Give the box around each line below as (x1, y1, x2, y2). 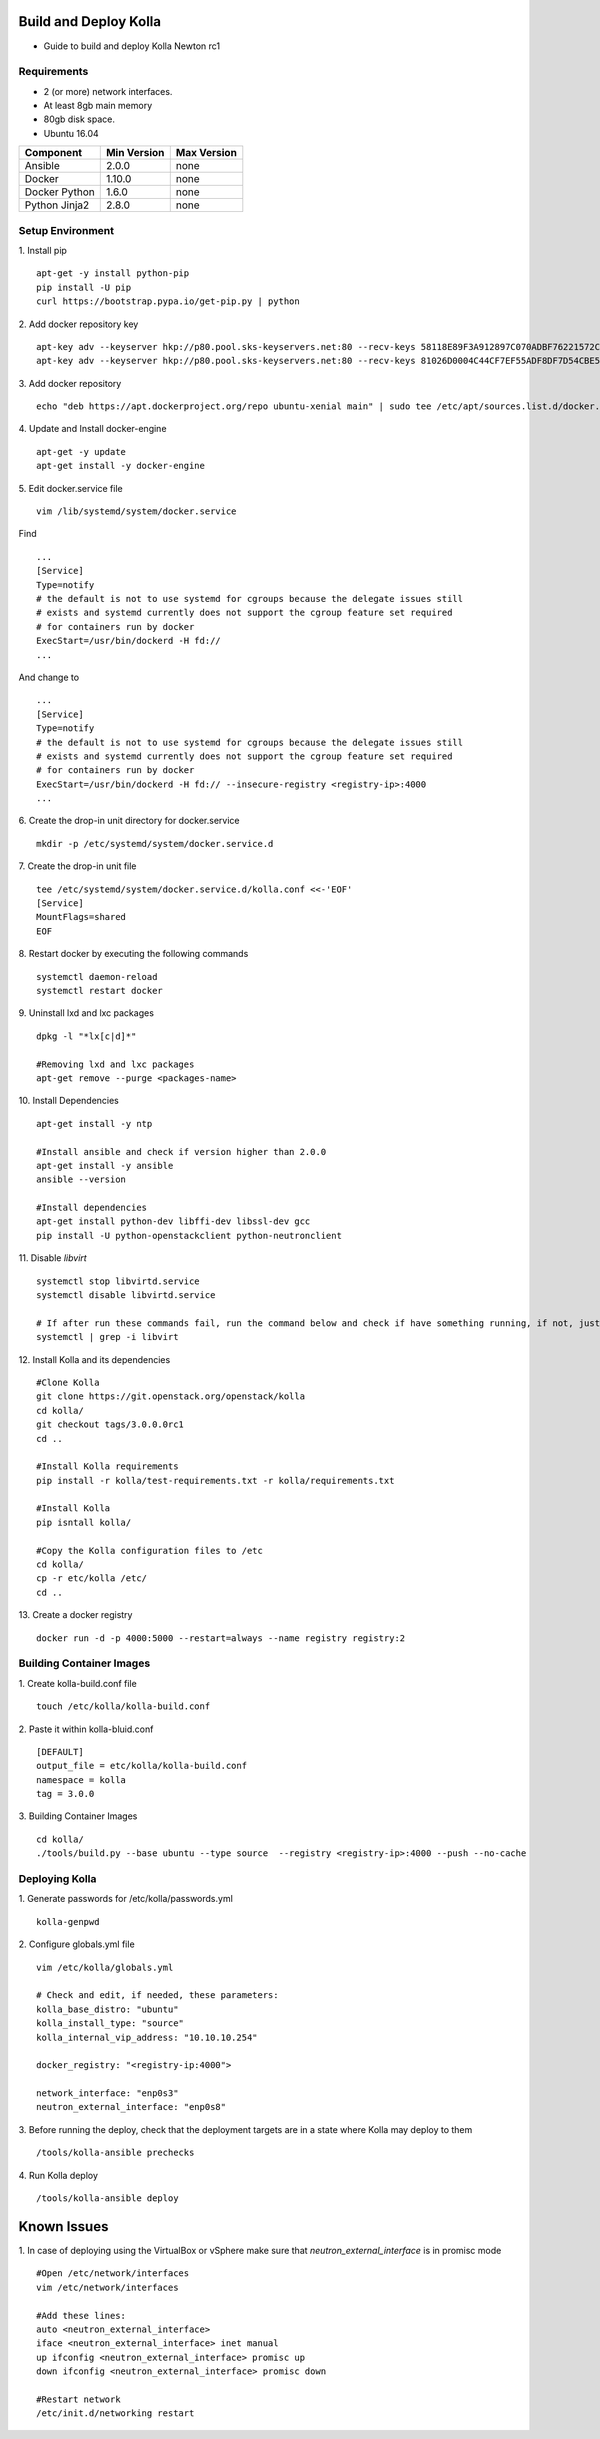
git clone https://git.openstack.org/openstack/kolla (36, 1391, 305, 1402)
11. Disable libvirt (18, 1252, 87, 1264)
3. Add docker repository (18, 377, 122, 389)
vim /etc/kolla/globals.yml (36, 1961, 174, 1973)
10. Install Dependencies (18, 1095, 120, 1107)
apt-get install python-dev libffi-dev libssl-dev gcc (36, 1216, 311, 1227)
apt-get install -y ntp (36, 1118, 153, 1129)
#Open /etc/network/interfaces (36, 2268, 190, 2279)
